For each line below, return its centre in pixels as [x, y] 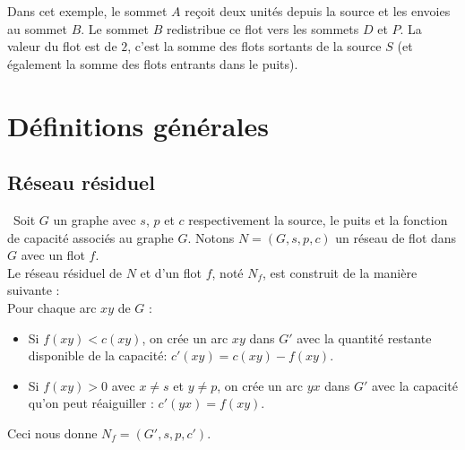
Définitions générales [138, 125]
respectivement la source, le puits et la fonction [318, 219]
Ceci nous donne [52, 433]
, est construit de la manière [340, 272]
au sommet [37, 28]
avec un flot [53, 255]
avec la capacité [415, 385]
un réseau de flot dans [396, 237]
